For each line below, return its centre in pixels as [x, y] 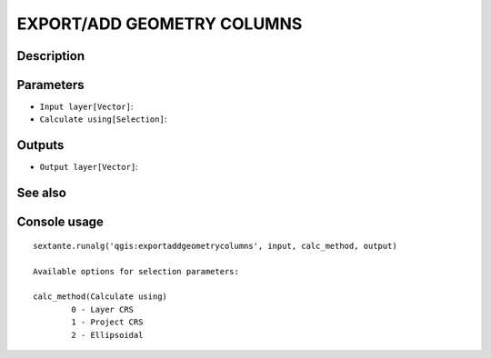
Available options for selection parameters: [136, 271]
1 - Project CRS [107, 322]
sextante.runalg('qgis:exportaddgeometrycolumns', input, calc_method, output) [215, 246]
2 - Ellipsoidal [107, 335]
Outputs [40, 145]
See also [42, 193]
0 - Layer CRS [103, 309]
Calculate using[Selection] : [103, 119]
